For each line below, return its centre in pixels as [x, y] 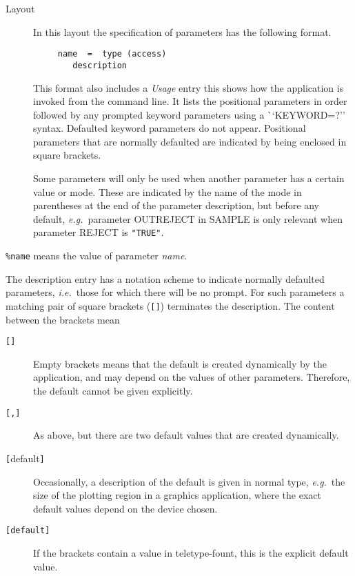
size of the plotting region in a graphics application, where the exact [177, 495]
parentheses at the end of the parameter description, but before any [176, 205]
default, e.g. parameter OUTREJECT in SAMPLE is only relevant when [188, 218]
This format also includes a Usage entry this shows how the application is [189, 87]
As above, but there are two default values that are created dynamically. [186, 435]
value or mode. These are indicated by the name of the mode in [168, 191]
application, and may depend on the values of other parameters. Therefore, [192, 377]
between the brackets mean [63, 319]
